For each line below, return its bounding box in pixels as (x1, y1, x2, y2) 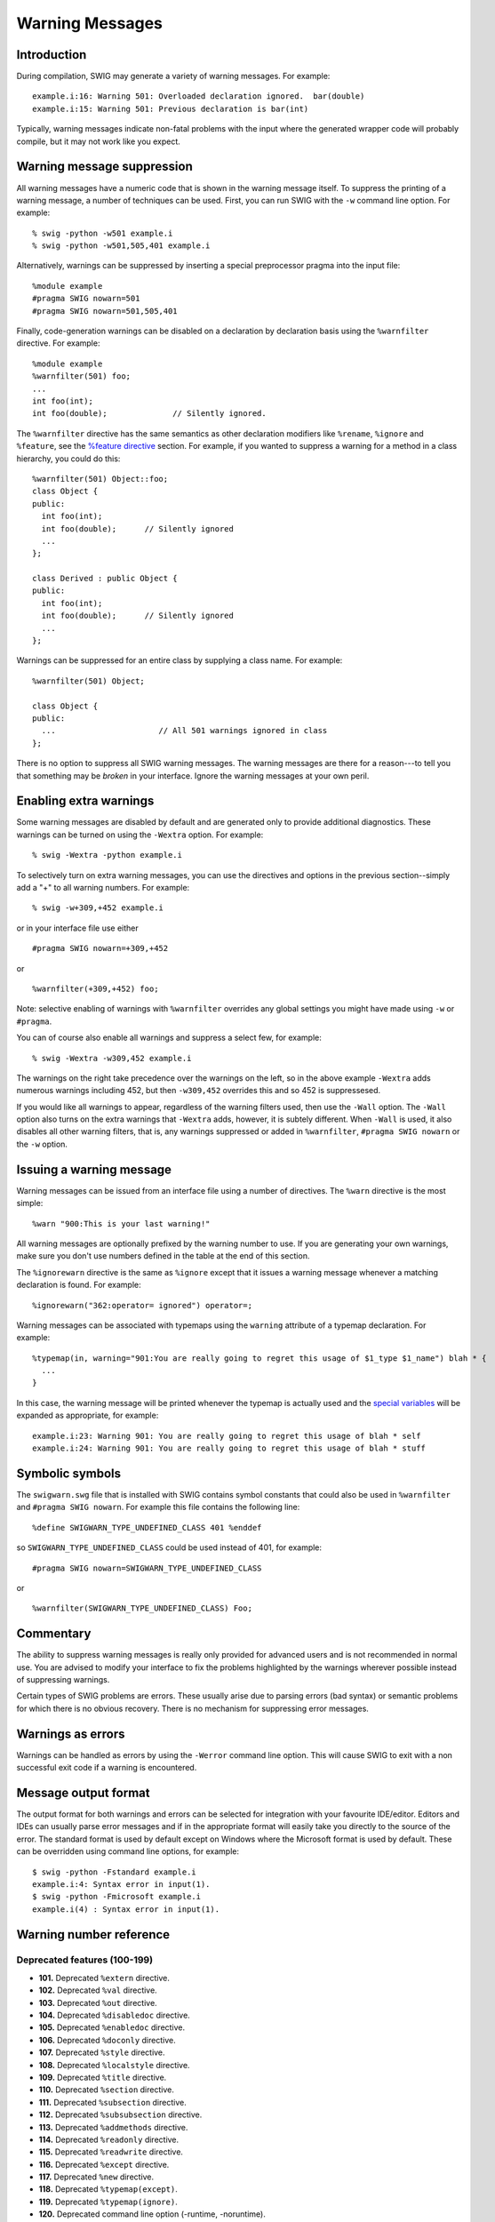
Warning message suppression (16, 159, 193, 174)
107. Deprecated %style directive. (38, 2047, 165, 2058)
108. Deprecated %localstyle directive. (38, 2059, 190, 2070)
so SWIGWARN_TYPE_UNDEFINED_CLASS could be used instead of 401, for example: (16, 1542, 323, 1553)
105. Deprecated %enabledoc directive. (38, 2022, 186, 2033)
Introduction (16, 47, 87, 62)
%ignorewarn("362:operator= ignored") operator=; (32, 1300, 253, 1310)
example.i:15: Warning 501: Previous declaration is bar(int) (32, 103, 309, 114)
